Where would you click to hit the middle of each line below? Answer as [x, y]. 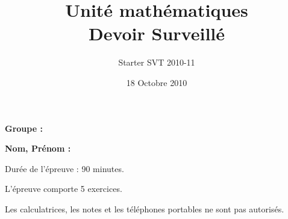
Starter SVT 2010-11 [157, 62]
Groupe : [24, 128]
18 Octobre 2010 [157, 82]
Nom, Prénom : [38, 148]
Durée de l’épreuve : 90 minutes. [64, 168]
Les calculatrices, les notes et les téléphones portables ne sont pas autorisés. [145, 208]
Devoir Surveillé [157, 33]
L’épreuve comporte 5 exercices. [64, 189]
